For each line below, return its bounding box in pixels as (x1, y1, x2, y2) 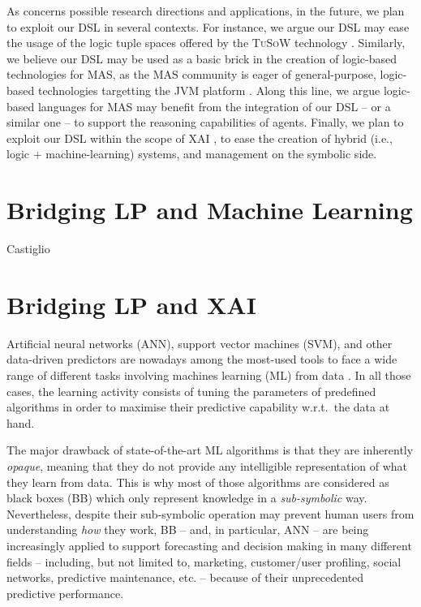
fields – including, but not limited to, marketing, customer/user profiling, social (6, 553, 402, 570)
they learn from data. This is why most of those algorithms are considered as (6, 473, 389, 490)
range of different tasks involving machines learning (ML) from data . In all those (6, 366, 411, 383)
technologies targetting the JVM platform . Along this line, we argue (37, 81, 380, 98)
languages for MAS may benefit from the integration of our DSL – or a (37, 97, 391, 114)
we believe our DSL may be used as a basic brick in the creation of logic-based (6, 50, 397, 67)
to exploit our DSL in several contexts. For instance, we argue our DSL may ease (6, 18, 410, 35)
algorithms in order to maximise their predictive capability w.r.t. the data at (6, 398, 390, 415)
